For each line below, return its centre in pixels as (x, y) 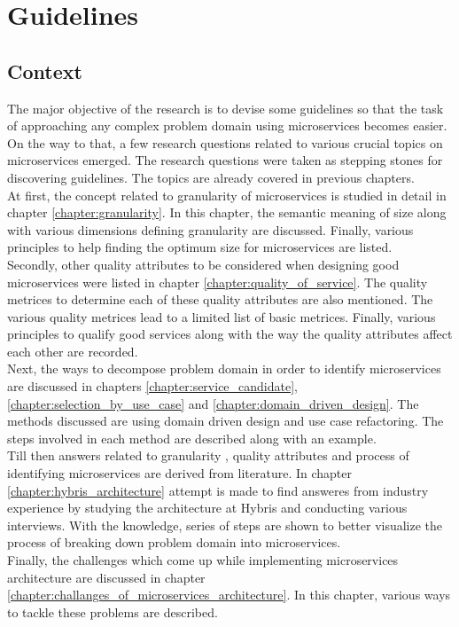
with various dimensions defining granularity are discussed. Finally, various (210, 229)
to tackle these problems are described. (113, 611)
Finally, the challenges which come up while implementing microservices (203, 560)
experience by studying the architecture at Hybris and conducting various (207, 508)
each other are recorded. (73, 351)
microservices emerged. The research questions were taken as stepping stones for (225, 160)
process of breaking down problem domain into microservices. (174, 542)
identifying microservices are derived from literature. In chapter (179, 473)
